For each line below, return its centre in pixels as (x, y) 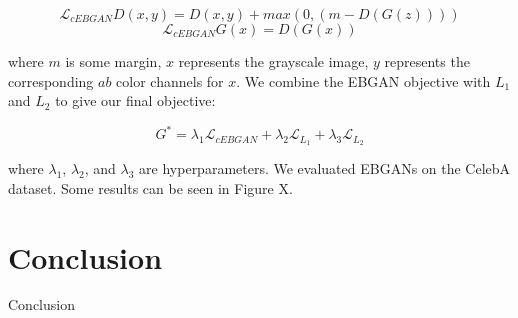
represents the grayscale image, (273, 61)
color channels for (170, 80)
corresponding (51, 80)
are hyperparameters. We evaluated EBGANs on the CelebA (325, 168)
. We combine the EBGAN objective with (363, 80)
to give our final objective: (135, 100)
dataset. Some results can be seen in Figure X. (150, 187)
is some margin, (113, 61)
